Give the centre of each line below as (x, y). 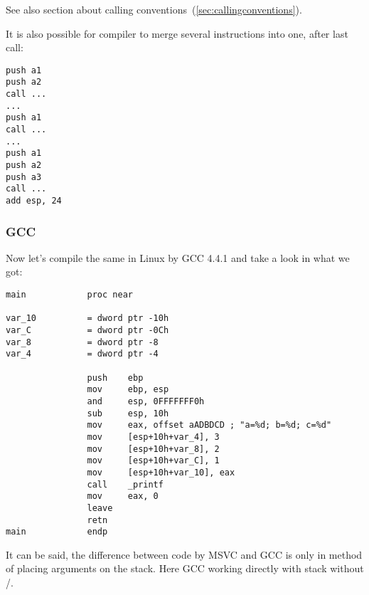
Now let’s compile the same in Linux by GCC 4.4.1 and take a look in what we (178, 257)
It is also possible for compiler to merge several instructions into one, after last (177, 33)
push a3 (24, 177)
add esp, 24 (34, 201)
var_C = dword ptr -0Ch (87, 331)
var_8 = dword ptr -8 (82, 342)
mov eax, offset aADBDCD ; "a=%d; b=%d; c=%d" (209, 425)
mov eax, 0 (123, 496)
